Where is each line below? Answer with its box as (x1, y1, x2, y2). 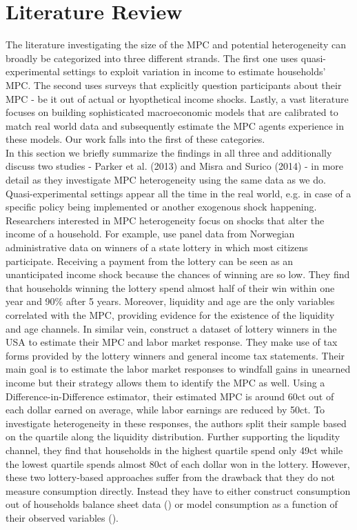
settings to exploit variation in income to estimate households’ (63, 64, 326, 79)
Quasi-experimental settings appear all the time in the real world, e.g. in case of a (6, 186, 351, 200)
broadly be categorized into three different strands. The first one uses (6, 50, 298, 65)
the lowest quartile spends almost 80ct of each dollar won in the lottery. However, (6, 456, 350, 471)
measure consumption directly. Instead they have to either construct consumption (6, 483, 351, 498)
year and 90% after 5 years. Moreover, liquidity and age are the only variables (6, 294, 335, 308)
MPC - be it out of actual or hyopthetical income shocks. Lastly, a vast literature (6, 91, 349, 106)
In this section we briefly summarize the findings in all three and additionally (6, 145, 332, 159)
